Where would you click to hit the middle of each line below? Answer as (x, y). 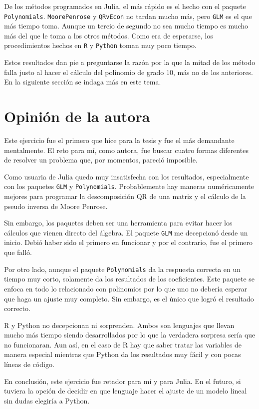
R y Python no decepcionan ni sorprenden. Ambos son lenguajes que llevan (119, 325)
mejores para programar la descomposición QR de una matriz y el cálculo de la (125, 196)
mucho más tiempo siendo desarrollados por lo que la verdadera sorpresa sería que (130, 335)
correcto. (17, 308)
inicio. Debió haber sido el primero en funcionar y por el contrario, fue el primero (129, 242)
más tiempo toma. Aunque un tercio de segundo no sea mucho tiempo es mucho (126, 26)
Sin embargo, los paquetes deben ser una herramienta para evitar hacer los (118, 223)
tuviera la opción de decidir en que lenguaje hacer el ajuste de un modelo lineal (126, 391)
